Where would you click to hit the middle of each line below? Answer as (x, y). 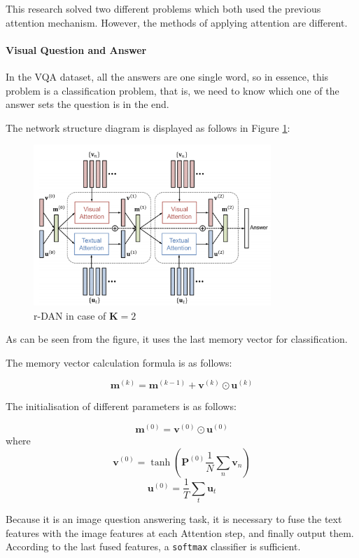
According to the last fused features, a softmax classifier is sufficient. (153, 546)
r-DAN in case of (70, 315)
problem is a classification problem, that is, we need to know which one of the (173, 90)
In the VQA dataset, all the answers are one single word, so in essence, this (167, 76)
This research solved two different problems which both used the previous (163, 8)
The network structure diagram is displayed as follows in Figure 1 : (148, 127)
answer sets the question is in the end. (87, 104)
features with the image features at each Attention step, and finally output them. (180, 532)
